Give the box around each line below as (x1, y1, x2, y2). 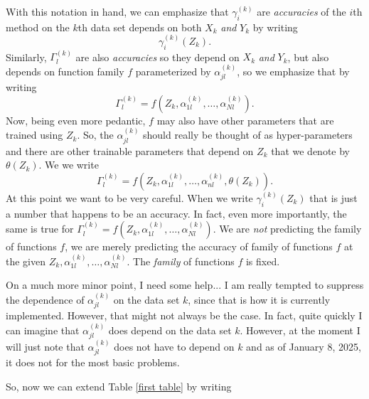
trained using (6, 127, 63, 142)
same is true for (6, 221, 74, 236)
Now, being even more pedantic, (6, 112, 146, 127)
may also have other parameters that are (156, 112, 334, 127)
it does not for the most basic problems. (6, 355, 180, 370)
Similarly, (6, 49, 47, 64)
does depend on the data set (108, 322, 232, 337)
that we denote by (271, 143, 351, 158)
